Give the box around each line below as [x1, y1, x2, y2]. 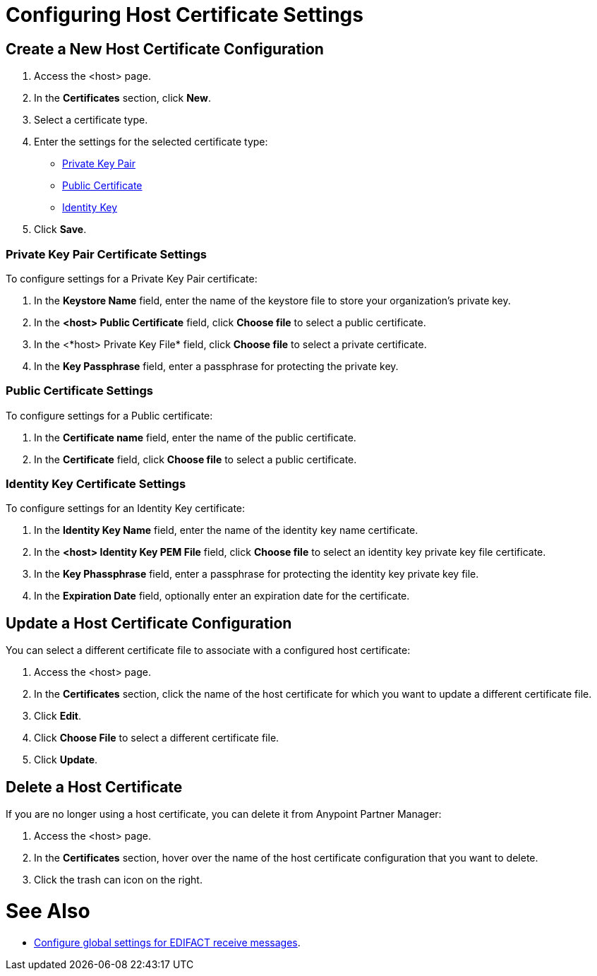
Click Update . [34, 754, 98, 766]
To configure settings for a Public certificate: [6, 409, 213, 422]
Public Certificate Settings [6, 383, 153, 398]
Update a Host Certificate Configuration [6, 614, 292, 632]
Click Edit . [34, 710, 81, 722]
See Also [6, 898, 90, 923]
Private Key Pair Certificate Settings [6, 246, 207, 261]
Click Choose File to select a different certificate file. [34, 732, 279, 744]
